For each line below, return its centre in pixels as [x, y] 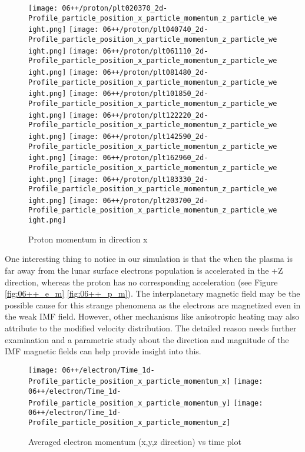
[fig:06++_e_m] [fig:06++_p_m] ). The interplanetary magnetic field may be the [152, 293]
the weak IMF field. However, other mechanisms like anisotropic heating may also [152, 316]
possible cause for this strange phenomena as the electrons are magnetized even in [153, 305]
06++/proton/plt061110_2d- [155, 51]
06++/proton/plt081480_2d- [155, 72]
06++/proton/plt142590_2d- [155, 136]
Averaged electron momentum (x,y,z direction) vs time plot [135, 441]
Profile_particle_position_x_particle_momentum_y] [130, 403]
